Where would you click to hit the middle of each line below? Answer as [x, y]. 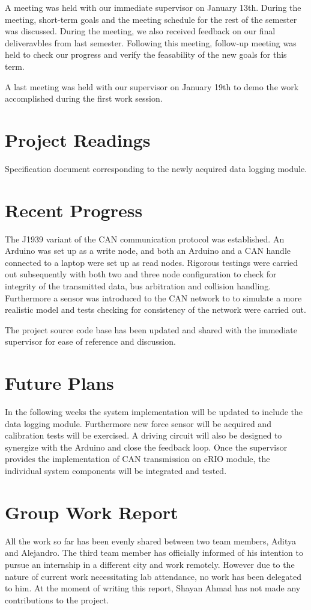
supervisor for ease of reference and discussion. [90, 341]
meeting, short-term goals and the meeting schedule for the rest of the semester [151, 19]
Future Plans [59, 383]
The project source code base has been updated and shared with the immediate [151, 329]
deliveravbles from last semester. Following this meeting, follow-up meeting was [151, 42]
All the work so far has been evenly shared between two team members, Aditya [150, 541]
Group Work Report [92, 512]
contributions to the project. [57, 599]
